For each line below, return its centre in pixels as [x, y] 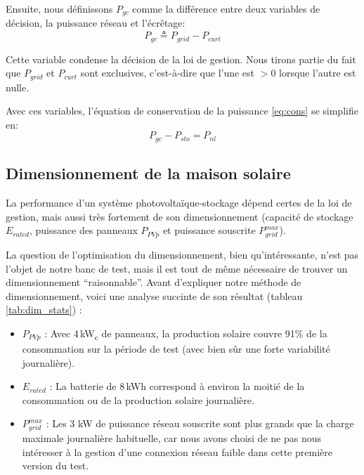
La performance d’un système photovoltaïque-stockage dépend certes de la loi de [179, 202]
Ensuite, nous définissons [59, 8]
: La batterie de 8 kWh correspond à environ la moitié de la [177, 386]
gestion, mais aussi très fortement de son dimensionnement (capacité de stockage [180, 216]
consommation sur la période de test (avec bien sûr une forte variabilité [176, 349]
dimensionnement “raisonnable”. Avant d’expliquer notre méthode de [154, 282]
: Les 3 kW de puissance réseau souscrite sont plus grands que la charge [200, 423]
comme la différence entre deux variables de [226, 8]
